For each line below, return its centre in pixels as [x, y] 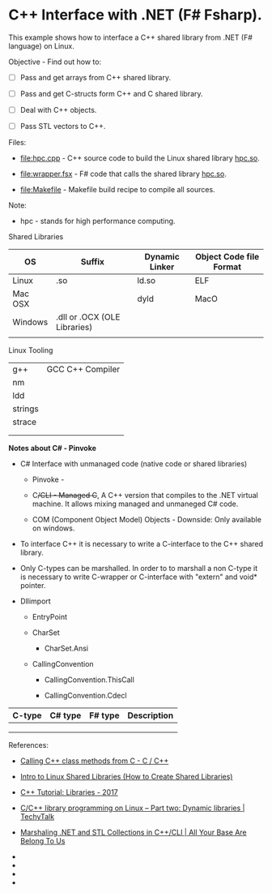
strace [25, 422]
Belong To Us [42, 841]
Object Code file [227, 257]
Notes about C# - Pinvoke [53, 449]
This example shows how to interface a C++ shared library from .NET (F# [131, 37]
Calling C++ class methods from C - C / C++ [94, 761]
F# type [104, 715]
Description [151, 715]
